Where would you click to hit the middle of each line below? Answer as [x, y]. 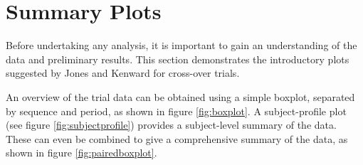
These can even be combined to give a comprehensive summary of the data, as [177, 138]
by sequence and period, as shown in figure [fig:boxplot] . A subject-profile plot [176, 111]
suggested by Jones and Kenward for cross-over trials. [123, 73]
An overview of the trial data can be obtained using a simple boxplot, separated [180, 96]
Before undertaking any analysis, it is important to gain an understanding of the [181, 45]
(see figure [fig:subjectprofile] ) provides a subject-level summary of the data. [171, 125]
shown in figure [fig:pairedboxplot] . [81, 153]
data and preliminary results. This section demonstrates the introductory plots [178, 59]
